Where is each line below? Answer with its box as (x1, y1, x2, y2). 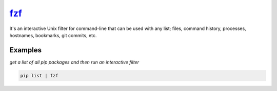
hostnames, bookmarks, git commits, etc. (9, 32, 97, 38)
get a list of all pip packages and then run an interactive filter (9, 59, 140, 65)
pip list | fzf (20, 73, 58, 78)
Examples (9, 46, 42, 54)
